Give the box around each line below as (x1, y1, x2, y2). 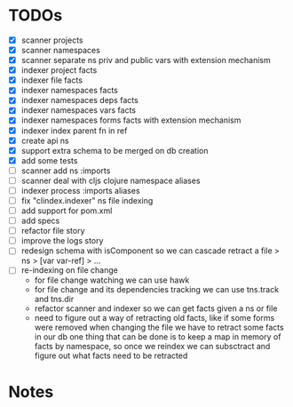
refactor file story (20, 226, 85, 236)
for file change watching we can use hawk (34, 275, 190, 285)
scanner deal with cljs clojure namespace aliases (20, 175, 201, 186)
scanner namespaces (20, 45, 101, 55)
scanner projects (20, 35, 83, 45)
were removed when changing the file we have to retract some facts (34, 322, 285, 333)
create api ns (20, 135, 69, 146)
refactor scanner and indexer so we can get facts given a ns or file (34, 303, 278, 314)
